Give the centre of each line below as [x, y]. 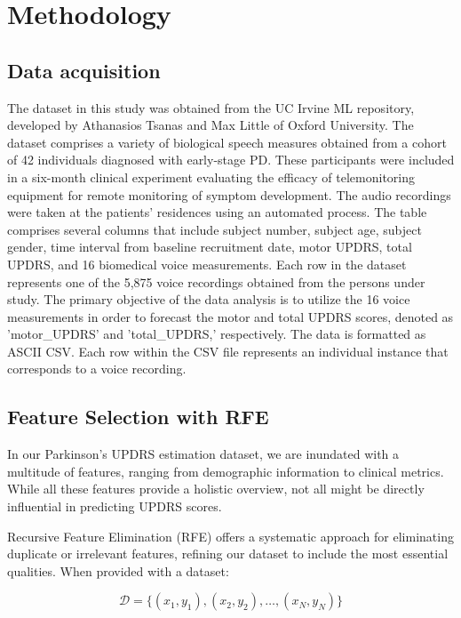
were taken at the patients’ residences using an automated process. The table [217, 212]
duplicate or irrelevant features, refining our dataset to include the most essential [228, 554]
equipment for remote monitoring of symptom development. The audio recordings [229, 194]
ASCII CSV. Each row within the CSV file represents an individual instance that [228, 351]
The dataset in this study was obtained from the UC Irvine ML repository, [211, 107]
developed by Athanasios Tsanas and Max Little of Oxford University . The [211, 125]
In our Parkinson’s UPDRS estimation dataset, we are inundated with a [203, 454]
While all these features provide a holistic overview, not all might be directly [216, 489]
